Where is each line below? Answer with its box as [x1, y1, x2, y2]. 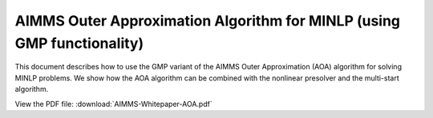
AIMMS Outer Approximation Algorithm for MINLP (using [14, 12, 401, 29]
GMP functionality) [14, 34, 144, 52]
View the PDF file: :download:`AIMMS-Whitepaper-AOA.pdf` [14, 99, 212, 108]
